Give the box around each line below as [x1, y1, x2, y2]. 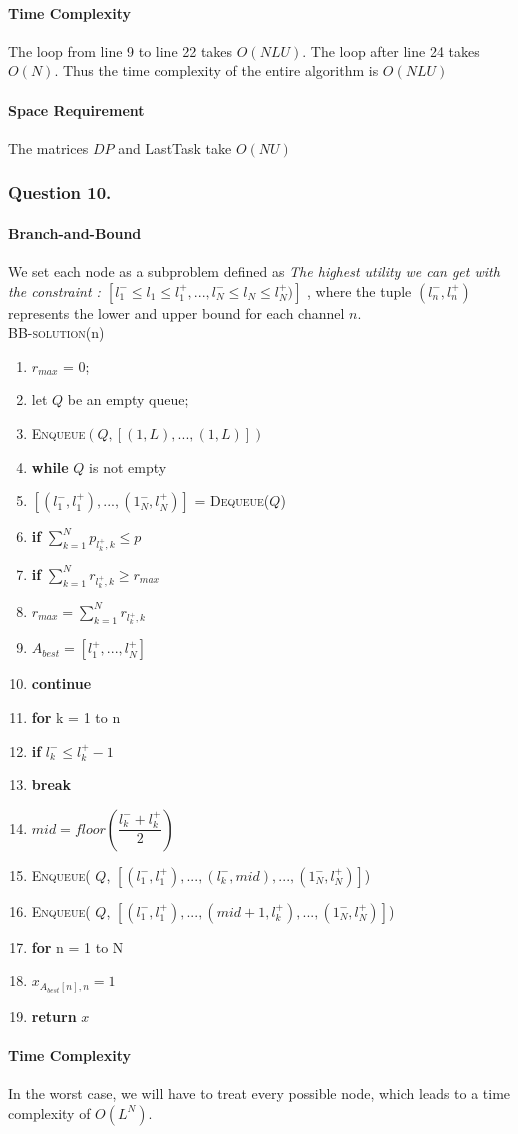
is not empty [89, 456, 167, 477]
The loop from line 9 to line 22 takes [8, 40, 233, 61]
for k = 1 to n [31, 707, 121, 728]
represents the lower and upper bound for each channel [8, 302, 345, 323]
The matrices [8, 137, 89, 158]
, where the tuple [307, 280, 412, 301]
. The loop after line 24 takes [302, 40, 480, 61]
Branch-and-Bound [8, 222, 142, 243]
